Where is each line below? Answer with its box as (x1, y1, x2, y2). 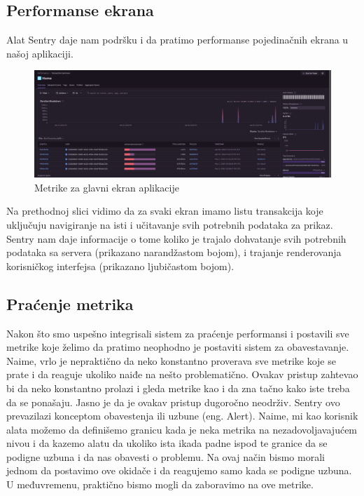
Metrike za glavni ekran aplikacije (34, 180, 179, 194)
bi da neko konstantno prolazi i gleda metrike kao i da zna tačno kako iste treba (6, 380, 350, 395)
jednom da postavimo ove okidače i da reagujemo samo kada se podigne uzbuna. (6, 463, 352, 478)
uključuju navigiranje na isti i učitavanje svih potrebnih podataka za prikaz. (6, 217, 333, 232)
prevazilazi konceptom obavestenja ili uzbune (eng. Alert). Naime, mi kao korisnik (6, 408, 358, 423)
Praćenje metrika (6, 293, 134, 314)
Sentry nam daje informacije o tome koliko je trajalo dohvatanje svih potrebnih (6, 231, 346, 246)
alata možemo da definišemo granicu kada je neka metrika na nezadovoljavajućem (6, 422, 358, 436)
